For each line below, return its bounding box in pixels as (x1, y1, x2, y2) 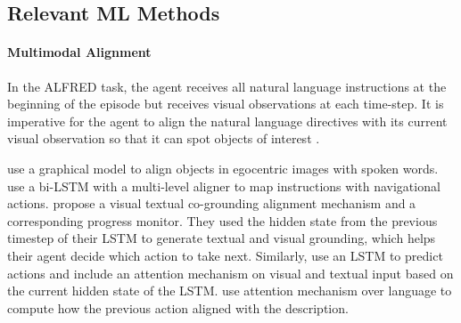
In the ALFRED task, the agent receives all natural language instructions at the (7, 77, 447, 95)
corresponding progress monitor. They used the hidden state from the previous (7, 211, 438, 230)
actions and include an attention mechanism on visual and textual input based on (7, 263, 454, 282)
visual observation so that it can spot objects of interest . (7, 129, 320, 148)
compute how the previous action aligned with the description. (7, 298, 349, 317)
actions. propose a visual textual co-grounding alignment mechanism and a (7, 194, 416, 213)
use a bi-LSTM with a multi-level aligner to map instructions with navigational (7, 176, 440, 195)
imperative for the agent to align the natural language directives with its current (7, 111, 448, 130)
